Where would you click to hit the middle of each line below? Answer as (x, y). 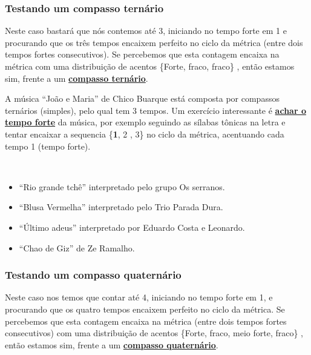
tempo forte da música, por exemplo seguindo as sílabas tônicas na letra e (145, 122)
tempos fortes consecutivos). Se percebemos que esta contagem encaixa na (142, 54)
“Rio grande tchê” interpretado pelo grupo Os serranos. (122, 186)
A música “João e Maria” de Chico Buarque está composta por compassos (142, 98)
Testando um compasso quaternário (93, 275)
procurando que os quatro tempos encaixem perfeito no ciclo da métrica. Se (145, 309)
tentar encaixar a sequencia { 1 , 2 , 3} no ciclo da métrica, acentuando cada (145, 134)
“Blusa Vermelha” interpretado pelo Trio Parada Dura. (121, 207)
